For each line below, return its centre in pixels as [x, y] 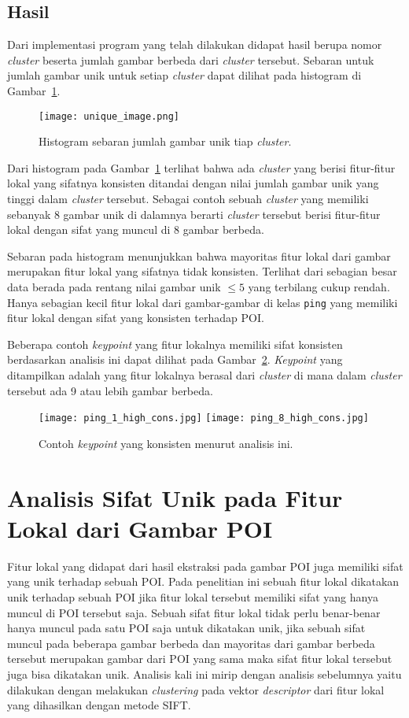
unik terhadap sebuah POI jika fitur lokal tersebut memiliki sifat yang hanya [193, 596]
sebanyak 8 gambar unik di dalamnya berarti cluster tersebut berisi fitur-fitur [194, 214]
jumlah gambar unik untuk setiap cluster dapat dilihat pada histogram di [184, 75]
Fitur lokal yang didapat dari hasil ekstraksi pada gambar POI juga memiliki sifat [205, 566]
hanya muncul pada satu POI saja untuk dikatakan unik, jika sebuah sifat [186, 628]
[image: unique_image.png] [109, 116]
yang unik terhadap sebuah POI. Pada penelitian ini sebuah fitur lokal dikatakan [203, 581]
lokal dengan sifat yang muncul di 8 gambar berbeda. [136, 229]
